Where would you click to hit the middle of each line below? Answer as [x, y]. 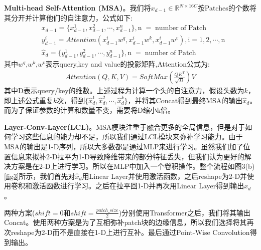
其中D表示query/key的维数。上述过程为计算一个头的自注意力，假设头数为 [124, 90]
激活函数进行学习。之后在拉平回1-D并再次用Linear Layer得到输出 [138, 186]
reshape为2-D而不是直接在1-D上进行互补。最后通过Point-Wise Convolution [130, 232]
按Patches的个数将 [227, 8]
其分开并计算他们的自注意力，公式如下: [68, 17]
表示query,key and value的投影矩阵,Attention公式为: [128, 64]
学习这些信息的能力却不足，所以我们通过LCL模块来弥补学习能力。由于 [127, 137]
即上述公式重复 [29, 100]
